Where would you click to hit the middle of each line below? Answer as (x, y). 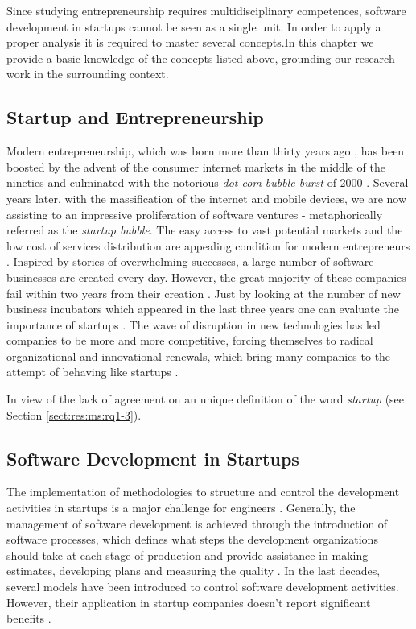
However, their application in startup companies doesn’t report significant (189, 602)
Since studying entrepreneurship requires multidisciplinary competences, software (206, 10)
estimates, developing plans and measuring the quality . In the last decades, (194, 571)
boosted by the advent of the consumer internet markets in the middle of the (196, 166)
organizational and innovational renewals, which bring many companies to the (199, 356)
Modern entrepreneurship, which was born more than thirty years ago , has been (206, 151)
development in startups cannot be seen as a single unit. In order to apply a (194, 26)
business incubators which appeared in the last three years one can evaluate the (203, 309)
